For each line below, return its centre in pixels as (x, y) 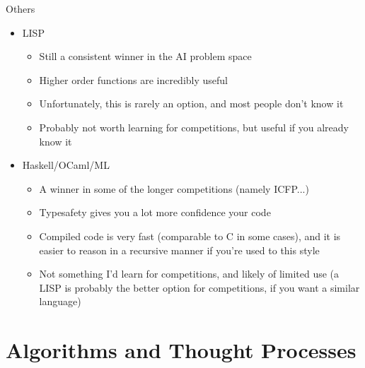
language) (60, 301)
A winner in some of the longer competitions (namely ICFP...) (174, 188)
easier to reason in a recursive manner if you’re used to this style (179, 250)
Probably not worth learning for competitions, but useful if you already (194, 127)
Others (21, 8)
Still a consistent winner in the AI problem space (145, 56)
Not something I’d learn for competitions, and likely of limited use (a (189, 274)
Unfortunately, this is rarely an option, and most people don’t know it (191, 103)
